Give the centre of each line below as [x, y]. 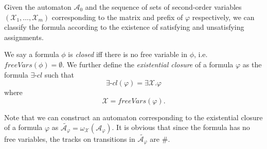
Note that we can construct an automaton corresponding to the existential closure [133, 117]
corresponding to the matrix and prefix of [117, 17]
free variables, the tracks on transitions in [70, 138]
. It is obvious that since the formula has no [181, 127]
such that [59, 74]
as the [252, 64]
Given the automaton [38, 7]
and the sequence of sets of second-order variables [163, 7]
